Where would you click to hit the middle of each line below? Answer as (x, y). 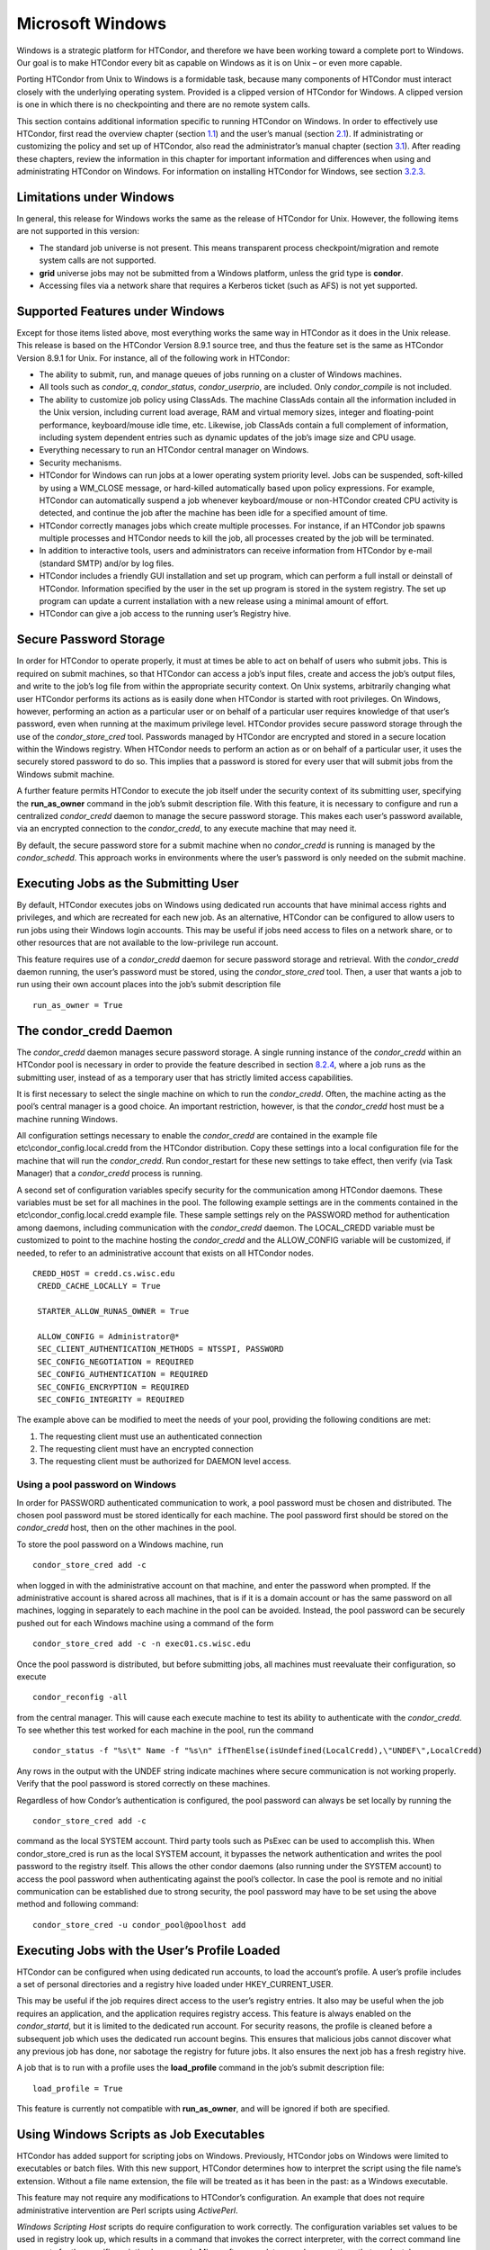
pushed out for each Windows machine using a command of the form (145, 1623)
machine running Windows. (67, 1119)
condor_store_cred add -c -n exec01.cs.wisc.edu (142, 1644)
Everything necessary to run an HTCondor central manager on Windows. (174, 450)
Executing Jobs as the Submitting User (128, 883)
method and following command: (78, 1904)
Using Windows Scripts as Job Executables (141, 2134)
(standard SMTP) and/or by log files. (107, 563)
